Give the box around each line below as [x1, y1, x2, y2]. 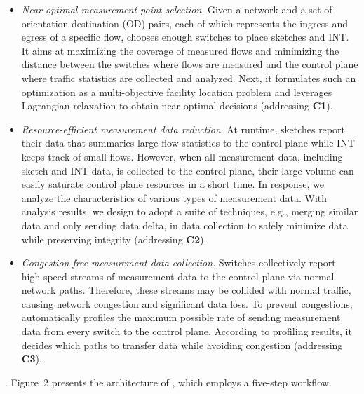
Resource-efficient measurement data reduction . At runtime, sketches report [21, 121, 345, 136]
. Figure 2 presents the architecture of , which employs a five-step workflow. [5, 374, 332, 389]
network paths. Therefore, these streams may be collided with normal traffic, [21, 283, 351, 297]
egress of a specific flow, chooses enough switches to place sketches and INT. [21, 29, 349, 44]
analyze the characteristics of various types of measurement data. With [21, 190, 328, 205]
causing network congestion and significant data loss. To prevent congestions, [21, 296, 353, 311]
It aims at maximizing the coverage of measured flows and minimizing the [21, 43, 339, 57]
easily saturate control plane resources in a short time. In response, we [21, 177, 325, 191]
